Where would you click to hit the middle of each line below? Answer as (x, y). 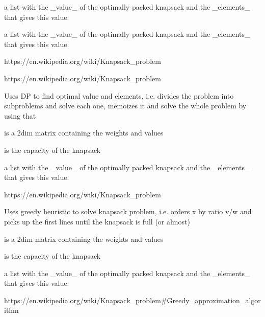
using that (20, 115)
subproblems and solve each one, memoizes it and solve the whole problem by (125, 106)
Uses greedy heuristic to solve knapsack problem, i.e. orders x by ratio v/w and (128, 211)
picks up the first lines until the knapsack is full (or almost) (97, 221)
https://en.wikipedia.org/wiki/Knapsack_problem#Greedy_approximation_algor (132, 300)
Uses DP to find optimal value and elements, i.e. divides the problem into (119, 95)
